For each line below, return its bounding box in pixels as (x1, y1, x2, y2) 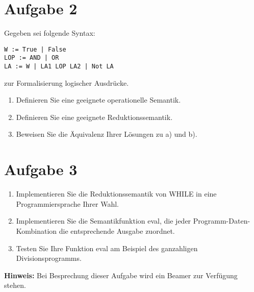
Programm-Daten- (193, 215, 250, 226)
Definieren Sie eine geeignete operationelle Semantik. (16, 94, 181, 105)
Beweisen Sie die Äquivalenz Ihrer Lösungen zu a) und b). (16, 129, 197, 139)
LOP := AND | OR (4, 54, 59, 62)
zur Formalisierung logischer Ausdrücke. (4, 77, 129, 88)
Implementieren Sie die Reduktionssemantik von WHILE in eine (16, 188, 217, 199)
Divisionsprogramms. (16, 253, 82, 263)
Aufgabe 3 (4, 159, 78, 180)
